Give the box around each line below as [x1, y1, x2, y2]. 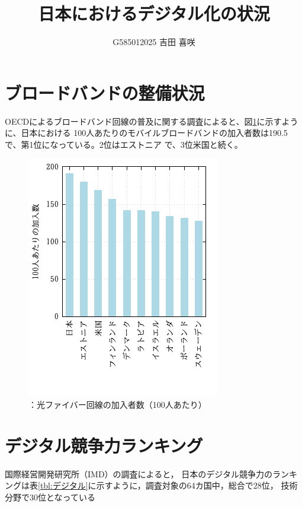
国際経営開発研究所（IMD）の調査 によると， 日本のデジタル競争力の [5, 467, 272, 480]
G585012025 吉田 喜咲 [113, 36, 195, 48]
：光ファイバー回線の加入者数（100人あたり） [28, 398, 207, 411]
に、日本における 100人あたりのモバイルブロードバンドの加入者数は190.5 [5, 126, 288, 139]
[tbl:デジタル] [38, 479, 88, 492]
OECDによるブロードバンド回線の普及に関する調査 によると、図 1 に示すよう [5, 115, 298, 127]
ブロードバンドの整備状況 [5, 80, 205, 104]
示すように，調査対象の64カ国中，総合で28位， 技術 [96, 479, 298, 492]
